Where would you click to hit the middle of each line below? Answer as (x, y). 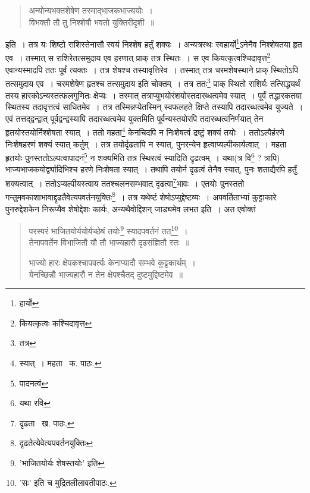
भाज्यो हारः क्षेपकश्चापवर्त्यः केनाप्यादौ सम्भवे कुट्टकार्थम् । (112, 262)
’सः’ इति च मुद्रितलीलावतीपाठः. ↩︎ (68, 483)
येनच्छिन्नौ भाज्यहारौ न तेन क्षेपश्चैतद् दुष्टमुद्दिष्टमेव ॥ (106, 274)
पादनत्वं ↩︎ (34, 383)
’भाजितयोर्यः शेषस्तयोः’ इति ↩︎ (62, 462)
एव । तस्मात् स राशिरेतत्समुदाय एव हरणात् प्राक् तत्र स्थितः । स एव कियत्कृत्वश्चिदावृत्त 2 (138, 57)
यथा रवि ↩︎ (35, 403)
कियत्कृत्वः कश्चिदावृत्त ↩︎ (56, 323)
